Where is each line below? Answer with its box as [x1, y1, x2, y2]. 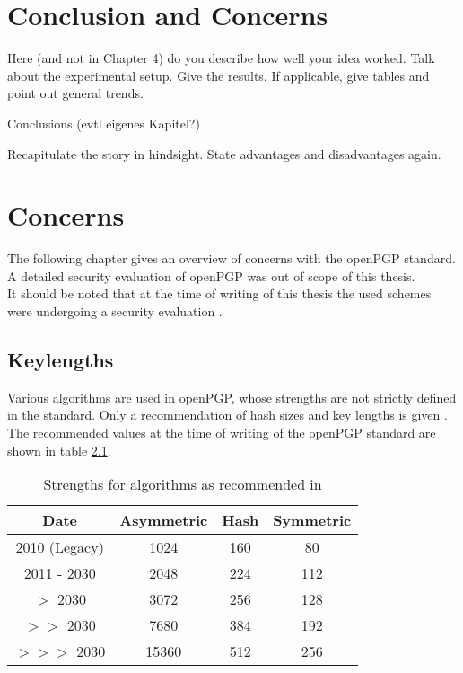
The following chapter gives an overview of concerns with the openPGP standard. [7, 249, 456, 268]
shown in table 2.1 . [7, 440, 111, 459]
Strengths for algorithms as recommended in [43, 474, 322, 495]
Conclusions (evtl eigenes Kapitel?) [7, 113, 200, 132]
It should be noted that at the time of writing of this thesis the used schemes [7, 284, 432, 303]
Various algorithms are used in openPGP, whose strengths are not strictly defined [7, 387, 457, 406]
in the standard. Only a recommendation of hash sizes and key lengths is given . [7, 405, 448, 424]
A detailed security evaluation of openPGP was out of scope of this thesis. [7, 266, 415, 285]
